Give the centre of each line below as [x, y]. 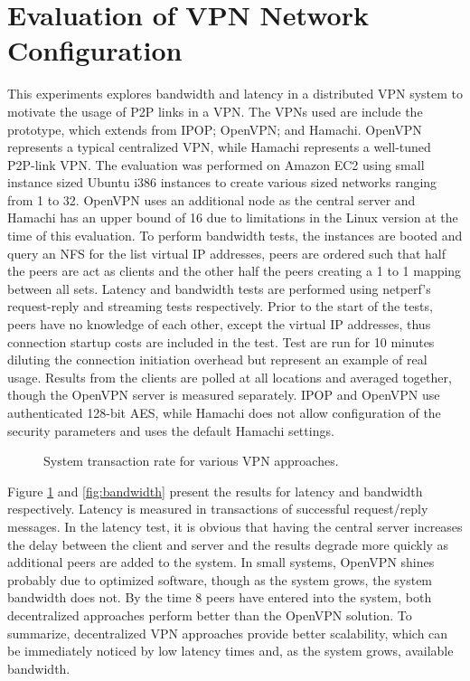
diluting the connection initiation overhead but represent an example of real [217, 359]
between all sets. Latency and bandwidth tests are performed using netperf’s [219, 288]
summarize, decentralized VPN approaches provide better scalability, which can [228, 633]
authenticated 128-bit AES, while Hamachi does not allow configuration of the [224, 412]
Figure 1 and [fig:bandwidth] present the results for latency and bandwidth [215, 491]
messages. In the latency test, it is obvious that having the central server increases [235, 526]
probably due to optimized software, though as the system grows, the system [220, 579]
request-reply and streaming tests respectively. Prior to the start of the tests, [220, 306]
